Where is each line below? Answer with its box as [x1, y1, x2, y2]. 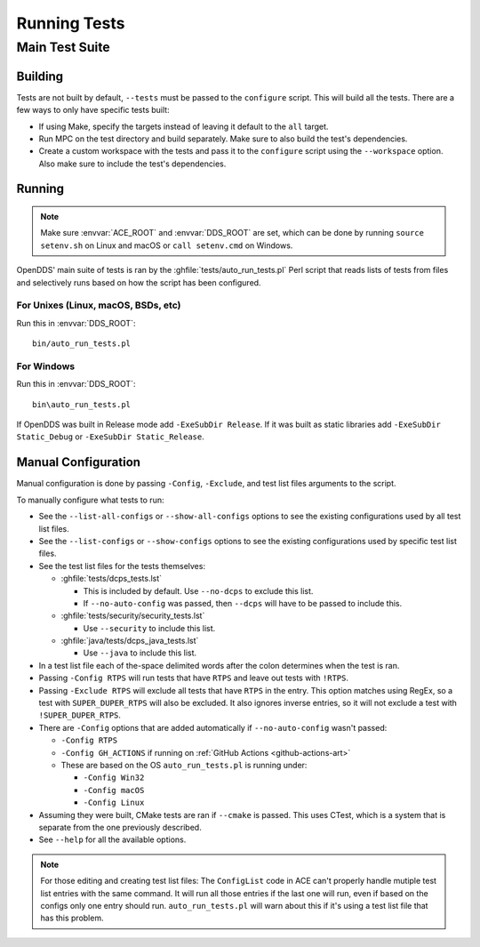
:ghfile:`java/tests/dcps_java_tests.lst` [60, 636, 199, 646]
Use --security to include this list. [83, 622, 216, 633]
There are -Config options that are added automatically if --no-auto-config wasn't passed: [38, 722, 388, 733]
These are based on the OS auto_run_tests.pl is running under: [60, 759, 308, 770]
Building [16, 68, 64, 84]
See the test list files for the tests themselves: [38, 560, 206, 571]
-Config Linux [83, 798, 145, 808]
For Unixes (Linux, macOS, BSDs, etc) [16, 299, 181, 311]
